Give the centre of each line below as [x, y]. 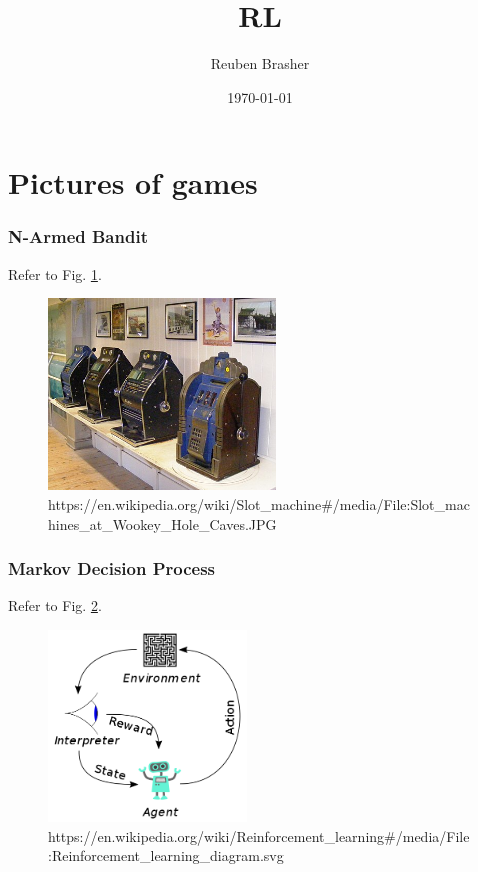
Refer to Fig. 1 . [55, 273]
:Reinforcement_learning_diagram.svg [166, 855]
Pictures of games [133, 182]
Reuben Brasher [260, 63]
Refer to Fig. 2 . [55, 605]
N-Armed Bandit [78, 236]
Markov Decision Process [112, 568]
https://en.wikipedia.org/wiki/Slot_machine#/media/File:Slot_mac [259, 503]
